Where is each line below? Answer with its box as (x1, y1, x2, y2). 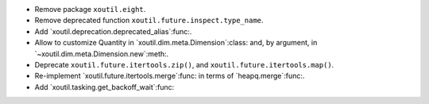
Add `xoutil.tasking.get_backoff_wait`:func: (34, 82, 175, 91)
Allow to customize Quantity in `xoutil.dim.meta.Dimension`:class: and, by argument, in (34, 38, 318, 48)
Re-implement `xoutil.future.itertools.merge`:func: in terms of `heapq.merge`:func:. (34, 71, 305, 81)
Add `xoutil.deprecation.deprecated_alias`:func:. (34, 26, 192, 36)
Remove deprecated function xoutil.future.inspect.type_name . (34, 16, 264, 25)
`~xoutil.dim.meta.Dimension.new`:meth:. (34, 48, 169, 59)
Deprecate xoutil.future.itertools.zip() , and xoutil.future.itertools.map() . (34, 60, 334, 69)
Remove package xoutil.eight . (34, 5, 146, 13)
